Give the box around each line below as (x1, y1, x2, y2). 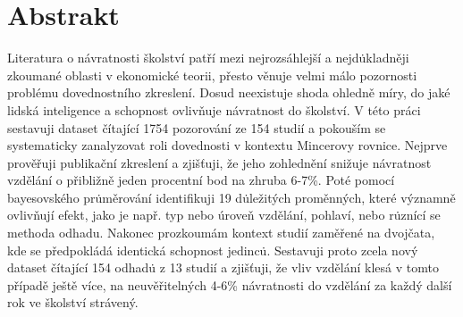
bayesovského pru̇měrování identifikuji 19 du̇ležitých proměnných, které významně (7, 188, 456, 206)
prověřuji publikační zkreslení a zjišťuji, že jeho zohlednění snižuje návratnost (7, 153, 432, 171)
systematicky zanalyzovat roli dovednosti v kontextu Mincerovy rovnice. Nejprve (7, 136, 448, 154)
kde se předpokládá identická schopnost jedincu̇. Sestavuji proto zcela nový (7, 240, 418, 259)
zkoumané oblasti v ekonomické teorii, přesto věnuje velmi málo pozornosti (7, 65, 417, 84)
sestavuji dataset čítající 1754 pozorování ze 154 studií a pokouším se (7, 118, 386, 137)
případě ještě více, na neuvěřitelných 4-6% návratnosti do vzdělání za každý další (7, 275, 452, 294)
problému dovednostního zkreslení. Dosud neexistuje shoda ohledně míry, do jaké (7, 83, 450, 102)
